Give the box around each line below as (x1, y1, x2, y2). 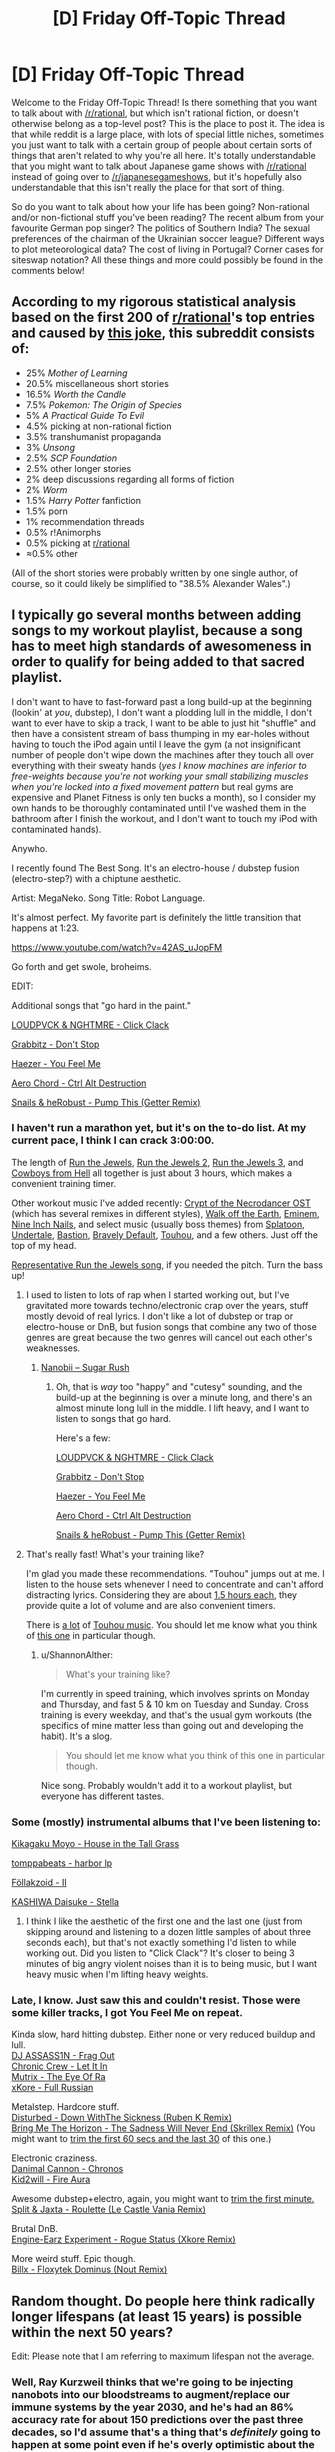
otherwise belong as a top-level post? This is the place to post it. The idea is (11, 117, 326, 129)
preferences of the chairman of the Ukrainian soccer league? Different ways (11, 232, 325, 244)
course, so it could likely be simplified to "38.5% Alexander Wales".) (11, 577, 291, 589)
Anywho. (11, 842, 48, 854)
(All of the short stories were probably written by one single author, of (11, 567, 299, 579)
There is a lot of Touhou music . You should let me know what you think (25, 1618, 318, 1631)
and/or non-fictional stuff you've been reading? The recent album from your (11, 211, 324, 223)
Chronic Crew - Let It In (11, 2060, 108, 2072)
